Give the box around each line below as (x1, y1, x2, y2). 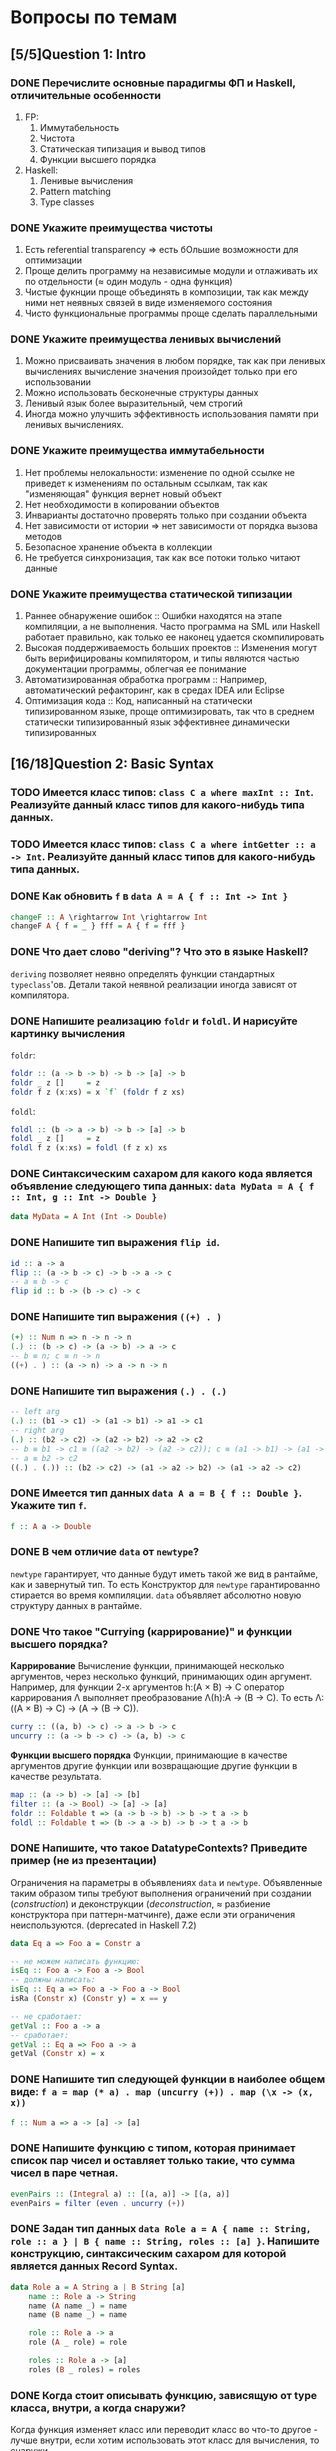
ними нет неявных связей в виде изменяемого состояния (24, 297, 273, 309)
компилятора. (10, 989, 70, 1001)
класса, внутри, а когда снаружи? (10, 2401, 187, 2415)
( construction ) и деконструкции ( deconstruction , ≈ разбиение (10, 1897, 271, 1910)
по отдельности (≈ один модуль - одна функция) (24, 276, 233, 288)
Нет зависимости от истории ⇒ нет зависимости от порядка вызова (24, 519, 318, 531)
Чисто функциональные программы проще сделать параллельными (24, 307, 318, 320)
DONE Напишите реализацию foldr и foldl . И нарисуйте (10, 1014, 298, 1028)
